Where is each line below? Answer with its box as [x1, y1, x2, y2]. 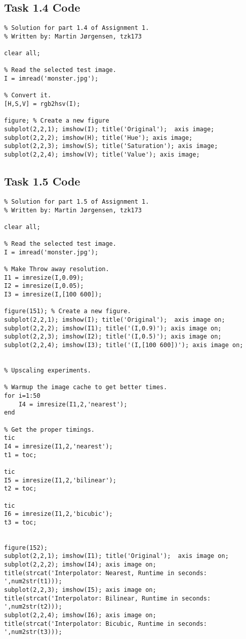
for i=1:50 [4, 392, 40, 399]
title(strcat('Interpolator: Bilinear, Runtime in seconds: [4, 594, 211, 602]
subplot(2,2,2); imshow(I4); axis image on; [4, 561, 156, 569]
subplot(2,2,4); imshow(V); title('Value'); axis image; [4, 151, 200, 159]
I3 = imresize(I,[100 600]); [4, 291, 102, 298]
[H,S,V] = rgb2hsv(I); [4, 100, 80, 108]
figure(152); [4, 544, 48, 551]
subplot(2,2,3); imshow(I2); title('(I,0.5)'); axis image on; [4, 333, 222, 341]
